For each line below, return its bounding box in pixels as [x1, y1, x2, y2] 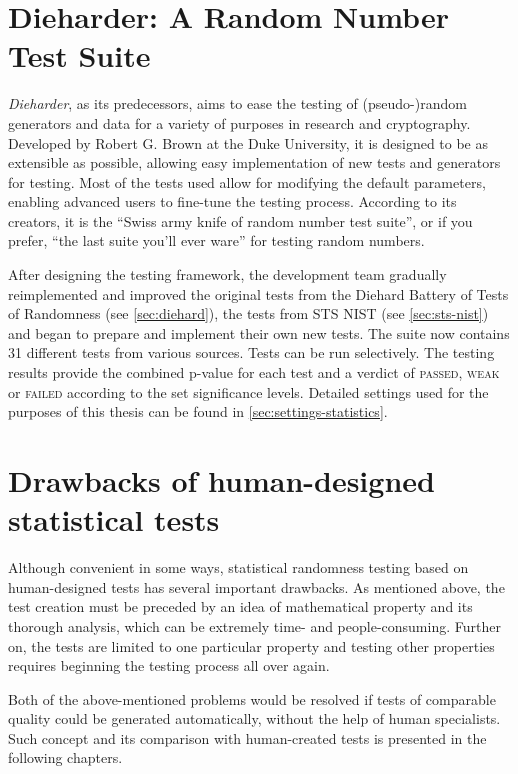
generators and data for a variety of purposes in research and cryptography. [8, 112, 471, 133]
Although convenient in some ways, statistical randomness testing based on [8, 557, 469, 578]
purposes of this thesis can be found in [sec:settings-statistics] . [8, 401, 388, 422]
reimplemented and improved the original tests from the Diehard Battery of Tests [8, 283, 509, 304]
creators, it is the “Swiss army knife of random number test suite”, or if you [8, 210, 473, 231]
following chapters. [8, 747, 123, 768]
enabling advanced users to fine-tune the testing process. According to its [8, 191, 457, 212]
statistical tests [8, 499, 220, 540]
